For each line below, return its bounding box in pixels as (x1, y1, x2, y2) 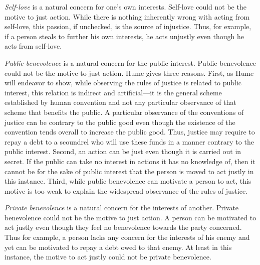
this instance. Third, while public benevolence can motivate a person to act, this (5, 176, 251, 186)
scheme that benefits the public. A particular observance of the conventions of (5, 106, 244, 117)
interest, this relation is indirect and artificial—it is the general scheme (5, 87, 222, 97)
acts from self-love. (5, 41, 62, 51)
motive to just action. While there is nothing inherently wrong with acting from (5, 11, 250, 22)
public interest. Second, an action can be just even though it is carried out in (5, 146, 241, 157)
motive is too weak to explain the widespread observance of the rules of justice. (5, 185, 248, 196)
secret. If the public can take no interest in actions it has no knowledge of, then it (5, 156, 255, 166)
